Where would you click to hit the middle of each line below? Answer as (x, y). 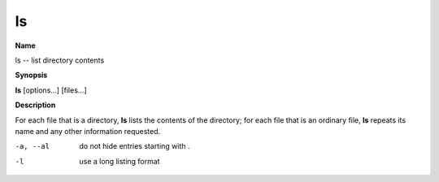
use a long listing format (120, 161)
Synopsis (31, 75)
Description (35, 105)
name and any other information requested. (88, 131)
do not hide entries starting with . (135, 146)
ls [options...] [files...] (51, 90)
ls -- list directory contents (60, 60)
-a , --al (33, 147)
